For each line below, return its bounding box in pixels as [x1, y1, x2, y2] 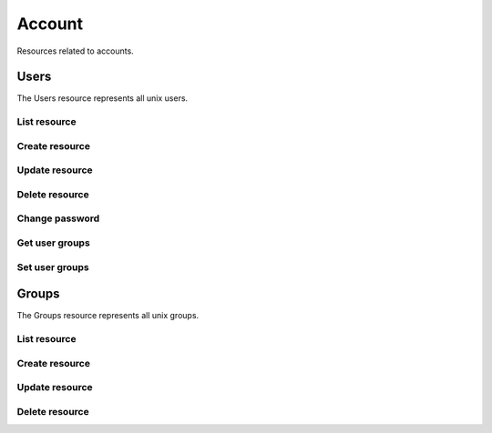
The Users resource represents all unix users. [16, 93, 189, 104]
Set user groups [16, 260, 90, 273]
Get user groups [16, 237, 90, 249]
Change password [16, 212, 100, 225]
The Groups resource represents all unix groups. [16, 310, 200, 321]
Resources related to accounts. [16, 45, 134, 56]
